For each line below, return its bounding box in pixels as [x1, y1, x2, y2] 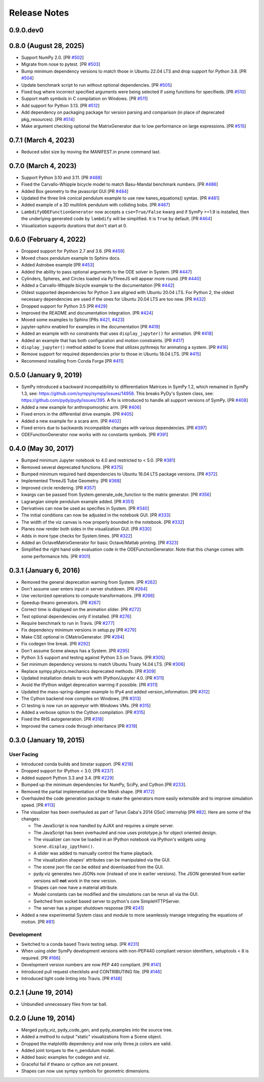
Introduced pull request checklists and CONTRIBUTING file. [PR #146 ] [21, 968, 162, 975]
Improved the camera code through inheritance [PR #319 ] [21, 723, 137, 729]
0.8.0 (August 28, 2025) [9, 42, 85, 50]
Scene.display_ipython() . [33, 843, 94, 849]
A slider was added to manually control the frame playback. [33, 850, 154, 856]
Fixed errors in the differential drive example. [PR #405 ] [21, 411, 133, 417]
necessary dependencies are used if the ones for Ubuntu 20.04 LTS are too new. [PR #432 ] [21, 296, 206, 302]
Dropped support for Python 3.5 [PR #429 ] [21, 303, 108, 309]
